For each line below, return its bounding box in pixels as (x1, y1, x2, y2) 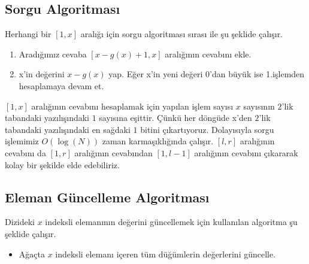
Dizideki (5, 216, 35, 228)
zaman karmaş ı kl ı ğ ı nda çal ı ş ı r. (102, 135, 214, 147)
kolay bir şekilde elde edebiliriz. (5, 158, 120, 171)
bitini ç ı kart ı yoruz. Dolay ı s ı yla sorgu (140, 123, 274, 135)
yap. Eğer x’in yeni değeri (108, 68, 203, 80)
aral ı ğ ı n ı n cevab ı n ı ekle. (165, 47, 252, 60)
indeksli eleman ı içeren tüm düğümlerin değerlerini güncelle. (55, 247, 276, 260)
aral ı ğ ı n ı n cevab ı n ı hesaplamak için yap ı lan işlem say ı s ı (31, 99, 234, 112)
